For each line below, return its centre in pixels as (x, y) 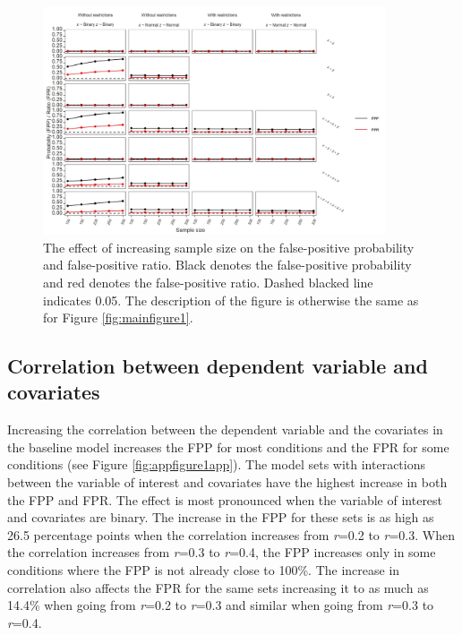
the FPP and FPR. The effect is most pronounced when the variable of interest (225, 499)
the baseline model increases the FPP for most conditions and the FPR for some (228, 446)
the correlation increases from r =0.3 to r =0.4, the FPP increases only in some (222, 552)
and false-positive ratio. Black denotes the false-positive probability (227, 265)
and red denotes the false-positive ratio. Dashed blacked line (208, 282)
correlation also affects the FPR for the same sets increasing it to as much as (218, 587)
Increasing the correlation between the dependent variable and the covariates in (225, 429)
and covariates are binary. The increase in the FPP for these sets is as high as (221, 517)
